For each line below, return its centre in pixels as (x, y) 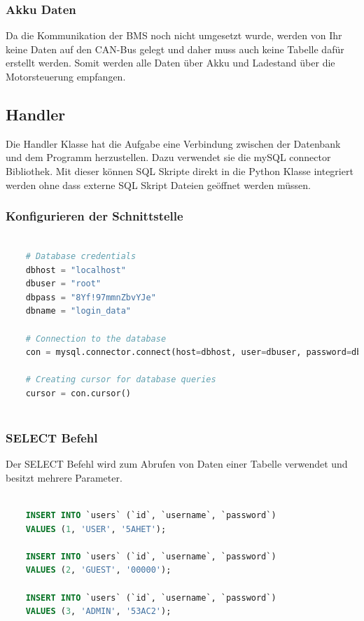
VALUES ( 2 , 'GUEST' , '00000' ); (98, 570)
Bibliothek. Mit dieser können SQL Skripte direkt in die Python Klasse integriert (180, 170)
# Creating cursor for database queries (121, 380)
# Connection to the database (96, 339)
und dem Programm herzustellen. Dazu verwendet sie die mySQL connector (168, 157)
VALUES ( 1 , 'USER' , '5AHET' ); (96, 529)
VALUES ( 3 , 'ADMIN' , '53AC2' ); (98, 612)
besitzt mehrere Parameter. (64, 477)
